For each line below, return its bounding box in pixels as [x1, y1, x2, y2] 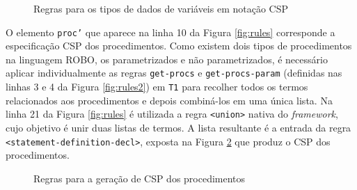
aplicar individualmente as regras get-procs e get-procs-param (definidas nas [6, 65, 342, 80]
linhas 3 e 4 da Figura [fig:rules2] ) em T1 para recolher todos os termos [6, 79, 308, 94]
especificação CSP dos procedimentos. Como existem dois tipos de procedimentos [6, 38, 352, 53]
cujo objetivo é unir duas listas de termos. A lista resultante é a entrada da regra [6, 120, 351, 134]
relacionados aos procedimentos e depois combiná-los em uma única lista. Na [6, 93, 333, 107]
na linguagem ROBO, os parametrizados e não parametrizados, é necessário [6, 52, 328, 66]
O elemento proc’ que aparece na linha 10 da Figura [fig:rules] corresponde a [6, 24, 335, 39]
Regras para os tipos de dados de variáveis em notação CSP [33, 1, 289, 15]
